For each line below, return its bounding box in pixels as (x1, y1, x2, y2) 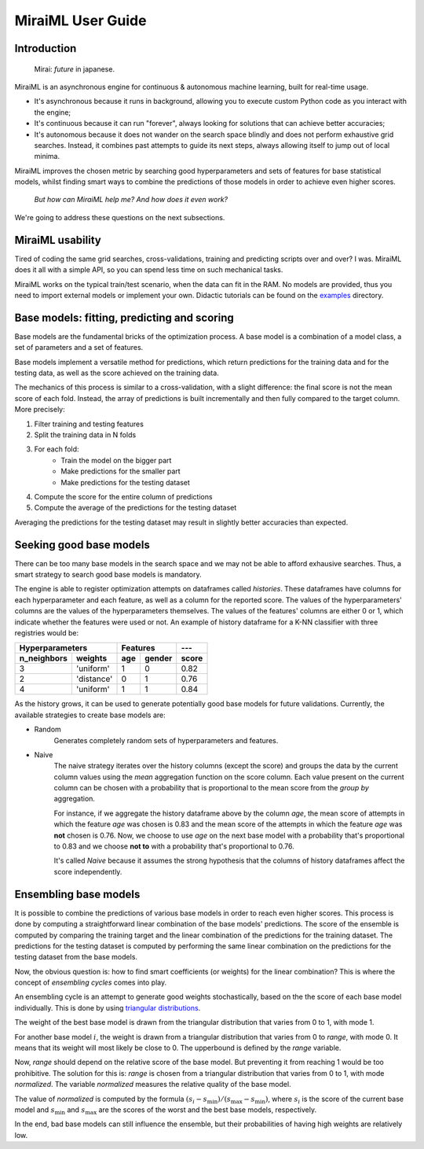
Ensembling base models (14, 887, 141, 900)
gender (144, 653, 173, 664)
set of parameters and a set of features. (14, 343, 144, 352)
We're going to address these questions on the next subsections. (14, 212, 225, 222)
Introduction (14, 42, 77, 55)
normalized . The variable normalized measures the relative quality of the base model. (14, 1080, 291, 1089)
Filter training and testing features (34, 419, 144, 429)
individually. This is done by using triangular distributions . (14, 1003, 201, 1012)
